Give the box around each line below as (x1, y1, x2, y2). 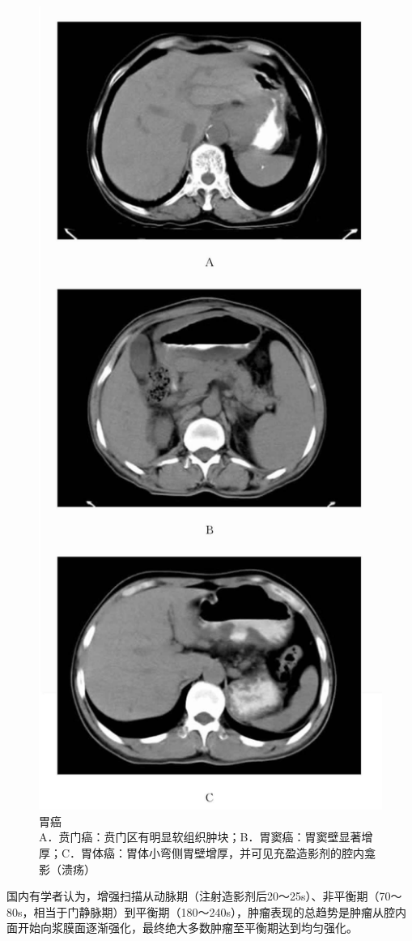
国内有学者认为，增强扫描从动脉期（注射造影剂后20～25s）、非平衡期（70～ (6, 888, 402, 905)
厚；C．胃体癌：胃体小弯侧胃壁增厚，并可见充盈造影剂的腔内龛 (39, 845, 376, 862)
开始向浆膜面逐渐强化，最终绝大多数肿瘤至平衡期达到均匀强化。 (17, 919, 358, 936)
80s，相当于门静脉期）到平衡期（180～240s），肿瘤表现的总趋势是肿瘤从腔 (6, 903, 396, 920)
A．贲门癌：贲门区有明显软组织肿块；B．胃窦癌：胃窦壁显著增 (39, 828, 373, 845)
